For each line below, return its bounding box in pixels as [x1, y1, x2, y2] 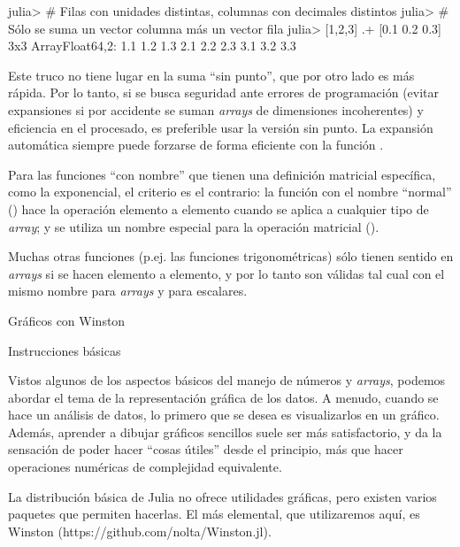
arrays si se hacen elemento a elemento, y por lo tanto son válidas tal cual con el [8, 264, 445, 282]
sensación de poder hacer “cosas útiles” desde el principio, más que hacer [8, 440, 403, 458]
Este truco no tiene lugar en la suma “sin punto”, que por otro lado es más [8, 65, 415, 84]
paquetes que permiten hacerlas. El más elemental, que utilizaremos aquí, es [8, 505, 420, 523]
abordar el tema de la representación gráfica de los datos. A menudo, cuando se [8, 388, 439, 406]
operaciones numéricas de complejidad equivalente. [8, 458, 282, 476]
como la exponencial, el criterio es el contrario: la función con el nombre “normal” [8, 182, 452, 201]
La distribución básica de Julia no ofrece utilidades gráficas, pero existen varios [8, 487, 437, 505]
